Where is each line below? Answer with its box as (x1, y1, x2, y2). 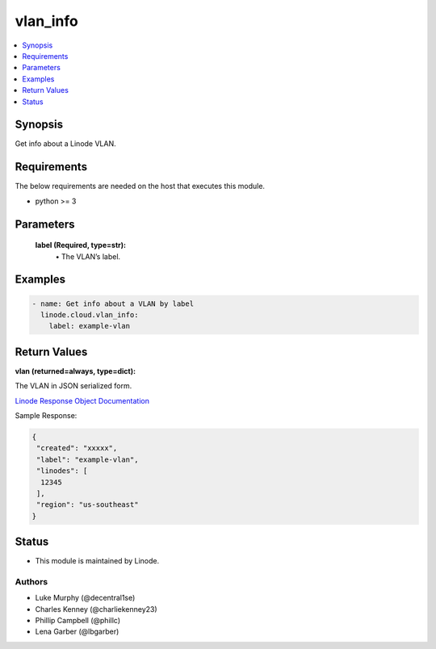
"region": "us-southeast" (36, 500, 139, 509)
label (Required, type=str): (35, 241, 127, 250)
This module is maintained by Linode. (35, 556, 160, 566)
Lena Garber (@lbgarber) (35, 626, 119, 637)
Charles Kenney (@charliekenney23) (35, 604, 157, 613)
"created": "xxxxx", (36, 444, 118, 453)
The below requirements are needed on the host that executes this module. (15, 182, 266, 191)
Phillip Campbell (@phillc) (35, 616, 121, 626)
